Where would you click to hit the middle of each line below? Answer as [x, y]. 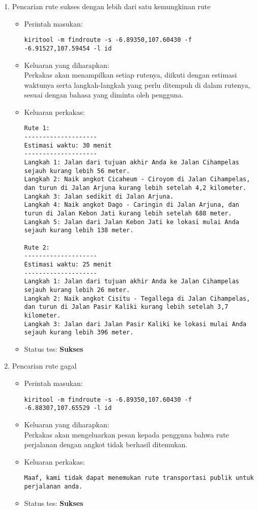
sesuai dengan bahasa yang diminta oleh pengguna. [104, 95]
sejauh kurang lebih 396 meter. [79, 333]
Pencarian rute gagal [44, 366]
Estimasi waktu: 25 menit [68, 264]
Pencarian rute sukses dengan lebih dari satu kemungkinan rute [111, 6]
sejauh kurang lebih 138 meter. [79, 230]
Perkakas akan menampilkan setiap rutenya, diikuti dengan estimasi [131, 75]
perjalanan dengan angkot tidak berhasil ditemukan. [106, 444]
